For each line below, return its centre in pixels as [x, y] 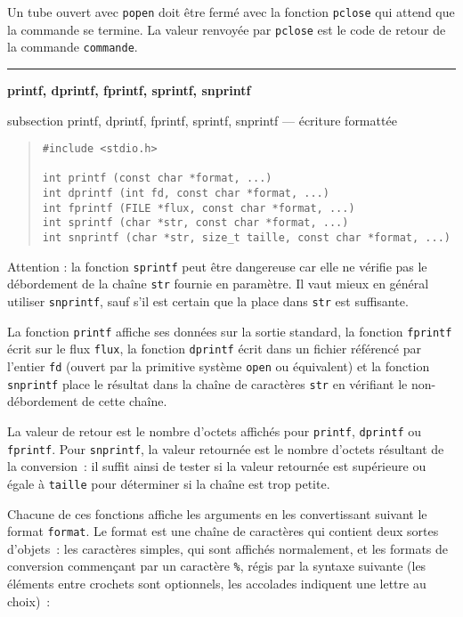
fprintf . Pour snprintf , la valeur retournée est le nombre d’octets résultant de [226, 448]
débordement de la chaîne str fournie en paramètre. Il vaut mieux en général [218, 284]
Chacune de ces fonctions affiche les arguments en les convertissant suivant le [217, 513]
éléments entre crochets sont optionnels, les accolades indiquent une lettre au [217, 583]
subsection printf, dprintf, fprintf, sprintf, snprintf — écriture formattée [202, 120]
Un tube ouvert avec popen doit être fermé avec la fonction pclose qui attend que [231, 12]
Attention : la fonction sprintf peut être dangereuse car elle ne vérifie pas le [217, 266]
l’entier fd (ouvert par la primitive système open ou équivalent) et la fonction [219, 366]
